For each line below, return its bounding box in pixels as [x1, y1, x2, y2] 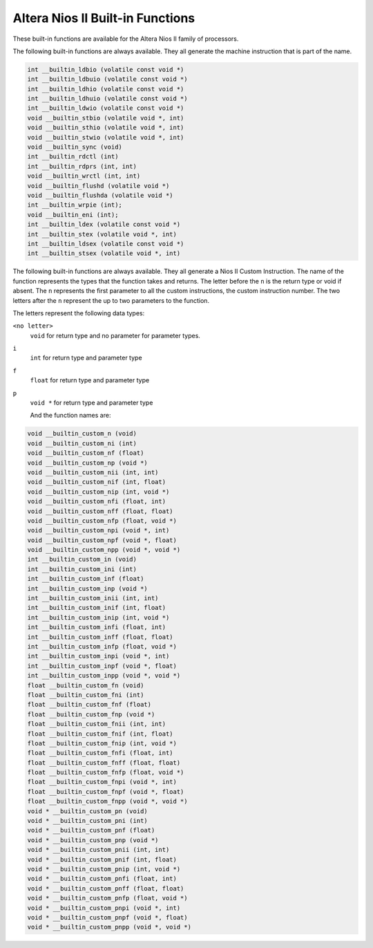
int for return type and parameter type [30, 353, 142, 362]
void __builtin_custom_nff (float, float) [27, 507, 173, 515]
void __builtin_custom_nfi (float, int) [27, 498, 166, 505]
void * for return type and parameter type [30, 398, 153, 407]
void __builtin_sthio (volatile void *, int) [27, 124, 184, 131]
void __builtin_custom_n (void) [27, 429, 137, 438]
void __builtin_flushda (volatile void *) [27, 192, 173, 199]
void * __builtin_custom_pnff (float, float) [27, 884, 184, 892]
